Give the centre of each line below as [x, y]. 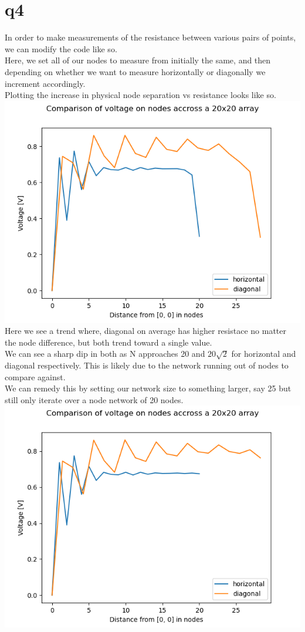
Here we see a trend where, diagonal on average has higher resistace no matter [146, 331]
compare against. [35, 376]
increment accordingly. [45, 83]
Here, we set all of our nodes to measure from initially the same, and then [138, 60]
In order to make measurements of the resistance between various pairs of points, [150, 37]
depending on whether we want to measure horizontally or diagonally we [135, 71]
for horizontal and [264, 354]
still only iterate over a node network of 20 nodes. [94, 399]
